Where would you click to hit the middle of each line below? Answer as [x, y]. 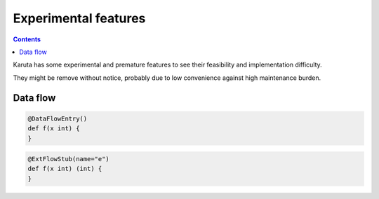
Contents [27, 39]
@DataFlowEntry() [58, 118]
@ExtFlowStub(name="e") [69, 159]
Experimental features [79, 18]
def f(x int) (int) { [65, 169]
